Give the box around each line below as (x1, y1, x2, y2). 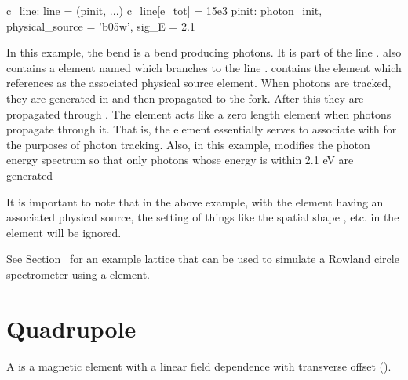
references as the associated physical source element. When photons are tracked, (6, 75, 392, 91)
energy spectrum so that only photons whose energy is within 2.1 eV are (6, 152, 354, 168)
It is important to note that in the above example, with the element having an (6, 193, 384, 210)
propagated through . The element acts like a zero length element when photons (6, 105, 392, 122)
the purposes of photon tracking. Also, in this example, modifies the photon (6, 136, 370, 152)
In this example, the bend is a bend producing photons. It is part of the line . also (6, 44, 402, 60)
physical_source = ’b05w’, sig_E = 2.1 (6, 17, 195, 34)
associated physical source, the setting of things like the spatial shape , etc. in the (6, 209, 399, 225)
